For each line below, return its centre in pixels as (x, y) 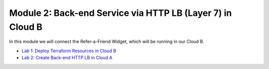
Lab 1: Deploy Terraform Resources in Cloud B (69, 51)
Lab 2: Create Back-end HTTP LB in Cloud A (67, 58)
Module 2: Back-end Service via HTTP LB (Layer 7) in (121, 13)
